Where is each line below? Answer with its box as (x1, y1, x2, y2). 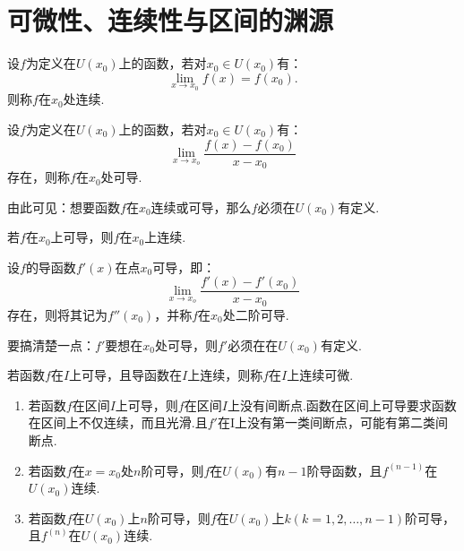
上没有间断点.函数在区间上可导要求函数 (227, 395, 457, 414)
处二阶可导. (222, 305, 289, 323)
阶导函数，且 (306, 461, 382, 479)
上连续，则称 (187, 366, 263, 384)
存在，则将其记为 (7, 305, 107, 323)
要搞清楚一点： (7, 335, 95, 354)
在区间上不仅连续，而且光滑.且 (28, 413, 208, 432)
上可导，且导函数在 (69, 366, 183, 384)
